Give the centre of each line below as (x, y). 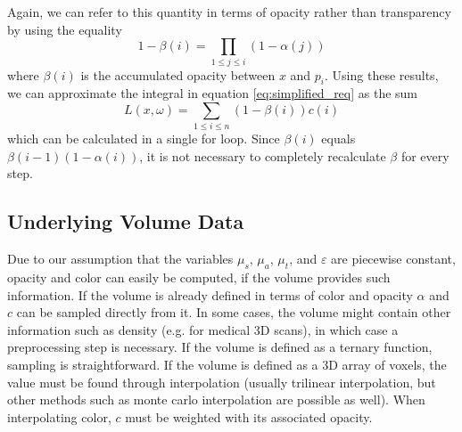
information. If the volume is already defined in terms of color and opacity (210, 294)
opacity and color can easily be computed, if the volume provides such (199, 277)
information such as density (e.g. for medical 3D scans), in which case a (203, 329)
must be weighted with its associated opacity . (249, 416)
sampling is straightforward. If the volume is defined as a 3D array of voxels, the (227, 364)
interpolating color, (59, 416)
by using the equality (65, 29)
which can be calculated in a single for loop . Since (144, 139)
